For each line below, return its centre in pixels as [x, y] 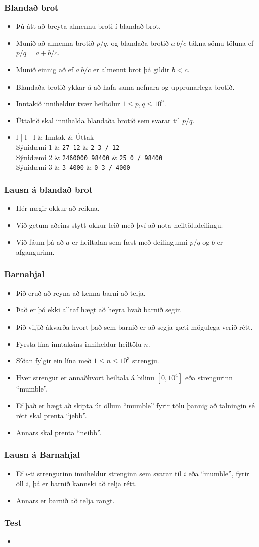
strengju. [146, 361]
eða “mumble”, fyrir [219, 473]
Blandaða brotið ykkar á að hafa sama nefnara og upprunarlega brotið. [125, 86]
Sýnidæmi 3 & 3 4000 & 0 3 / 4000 [73, 167]
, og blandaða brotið [138, 43]
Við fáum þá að [40, 242]
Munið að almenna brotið [55, 43]
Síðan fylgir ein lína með [54, 361]
